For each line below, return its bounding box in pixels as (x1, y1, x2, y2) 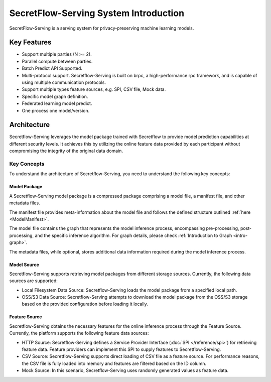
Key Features (9, 38, 52, 47)
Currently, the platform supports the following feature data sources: (9, 330, 149, 336)
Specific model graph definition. (22, 93, 88, 99)
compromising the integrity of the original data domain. (9, 148, 123, 154)
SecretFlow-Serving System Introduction (9, 8, 185, 19)
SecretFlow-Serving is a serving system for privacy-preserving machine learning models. (9, 25, 194, 31)
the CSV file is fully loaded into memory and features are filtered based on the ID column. (22, 360, 207, 366)
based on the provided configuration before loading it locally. (22, 301, 148, 307)
